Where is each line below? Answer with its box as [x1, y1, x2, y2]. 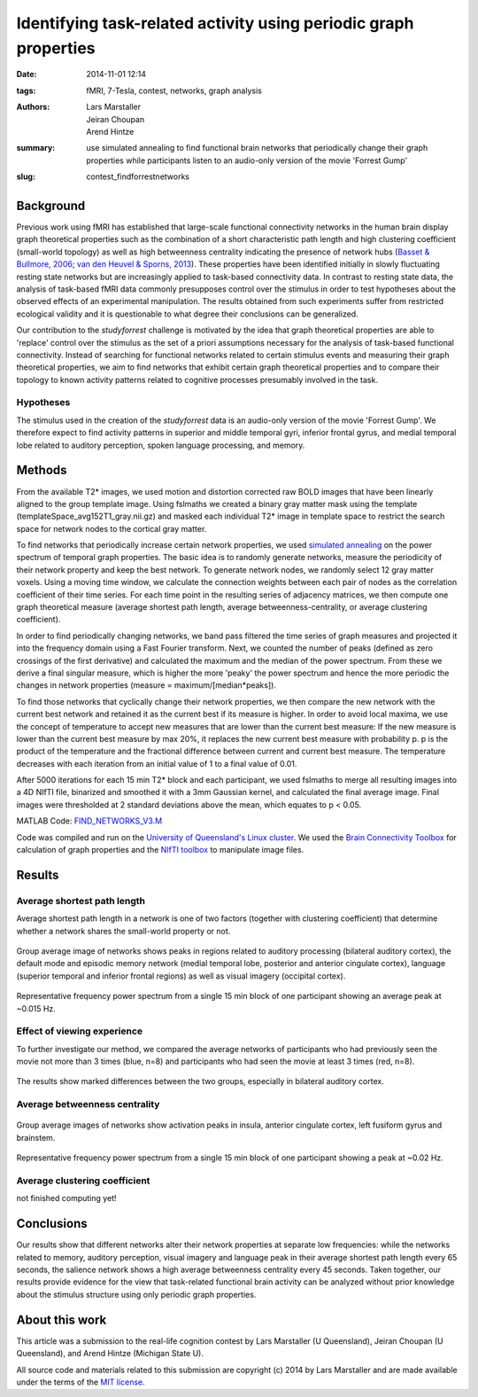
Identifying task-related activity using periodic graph [16, 13, 414, 33]
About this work [16, 1312, 107, 1327]
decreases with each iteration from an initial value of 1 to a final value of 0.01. [16, 758, 297, 769]
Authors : [16, 102, 50, 113]
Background [16, 198, 86, 213]
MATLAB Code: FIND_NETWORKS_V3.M [16, 816, 163, 826]
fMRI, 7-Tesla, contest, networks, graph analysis [86, 85, 263, 96]
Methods [16, 463, 67, 478]
